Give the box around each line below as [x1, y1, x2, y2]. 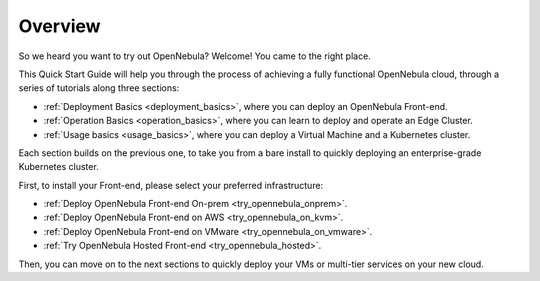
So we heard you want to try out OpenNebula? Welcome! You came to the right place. [18, 50, 372, 62]
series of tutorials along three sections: [18, 82, 180, 94]
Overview [18, 15, 101, 37]
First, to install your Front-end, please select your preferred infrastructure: [18, 179, 324, 191]
